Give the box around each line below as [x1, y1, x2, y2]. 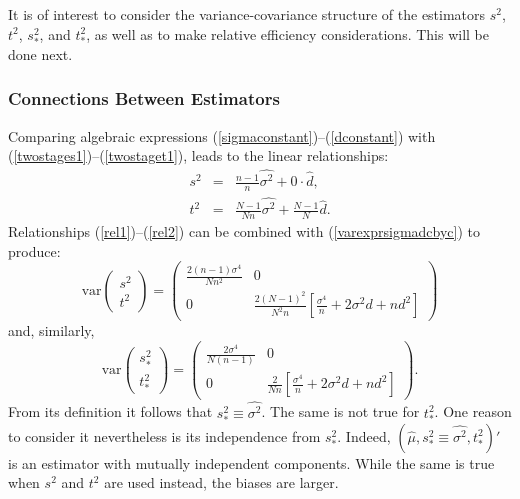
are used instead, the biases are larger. [104, 472, 339, 493]
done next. [8, 43, 73, 64]
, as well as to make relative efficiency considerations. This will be [86, 23, 490, 44]
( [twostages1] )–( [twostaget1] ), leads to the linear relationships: [8, 145, 389, 166]
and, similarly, [8, 320, 95, 341]
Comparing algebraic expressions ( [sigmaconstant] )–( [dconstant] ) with [8, 125, 436, 146]
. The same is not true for [261, 401, 420, 422]
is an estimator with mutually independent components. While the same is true [8, 452, 495, 473]
